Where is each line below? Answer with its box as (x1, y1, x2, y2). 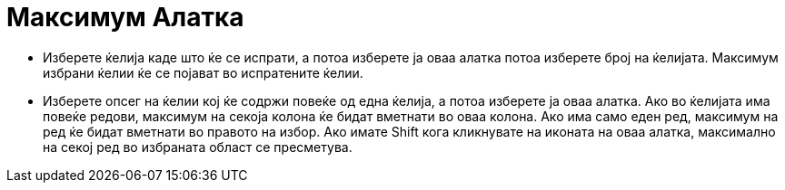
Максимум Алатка (6, 2, 244, 33)
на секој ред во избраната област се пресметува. (43, 138, 353, 155)
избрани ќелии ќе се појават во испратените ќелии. (43, 64, 363, 81)
